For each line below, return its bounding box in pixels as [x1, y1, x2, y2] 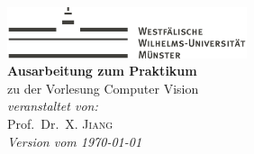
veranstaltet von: [7, 96, 98, 115]
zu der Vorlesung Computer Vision [7, 78, 199, 97]
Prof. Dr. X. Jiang [7, 114, 113, 133]
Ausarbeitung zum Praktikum [7, 61, 197, 80]
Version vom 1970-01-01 [7, 131, 142, 150]
